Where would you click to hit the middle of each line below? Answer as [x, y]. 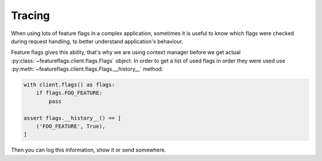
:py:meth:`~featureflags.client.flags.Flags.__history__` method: [87, 69]
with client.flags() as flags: [69, 85]
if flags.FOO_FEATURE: [69, 93]
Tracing [30, 15]
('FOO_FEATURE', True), [71, 127]
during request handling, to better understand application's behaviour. [97, 41]
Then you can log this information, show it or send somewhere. [89, 150]
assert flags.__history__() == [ [72, 118]
